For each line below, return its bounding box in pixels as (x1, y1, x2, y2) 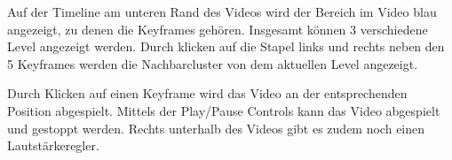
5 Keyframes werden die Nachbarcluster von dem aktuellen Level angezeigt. (7, 54, 418, 72)
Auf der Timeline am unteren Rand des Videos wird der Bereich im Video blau (7, 3, 437, 20)
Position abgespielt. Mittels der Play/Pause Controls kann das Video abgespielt (7, 101, 440, 119)
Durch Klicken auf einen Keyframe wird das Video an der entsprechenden (7, 84, 408, 103)
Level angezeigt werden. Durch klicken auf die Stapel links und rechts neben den (7, 37, 445, 56)
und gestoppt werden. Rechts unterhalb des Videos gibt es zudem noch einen (7, 118, 425, 137)
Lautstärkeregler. (7, 136, 99, 155)
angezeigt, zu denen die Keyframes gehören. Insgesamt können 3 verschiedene (7, 19, 428, 38)
